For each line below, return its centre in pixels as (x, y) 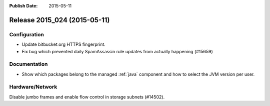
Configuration (27, 34)
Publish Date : (23, 6)
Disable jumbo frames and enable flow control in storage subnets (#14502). (87, 97)
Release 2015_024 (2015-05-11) (59, 20)
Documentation (28, 64)
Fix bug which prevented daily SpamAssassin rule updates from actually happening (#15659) (117, 51)
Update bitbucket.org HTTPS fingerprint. (64, 44)
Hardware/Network (33, 87)
